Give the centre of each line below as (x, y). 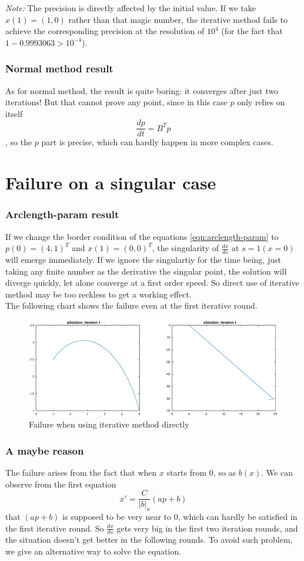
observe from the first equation (61, 484)
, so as (225, 472)
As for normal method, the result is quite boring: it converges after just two (142, 90)
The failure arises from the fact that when (81, 472)
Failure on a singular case (111, 183)
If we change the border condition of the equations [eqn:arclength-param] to (142, 236)
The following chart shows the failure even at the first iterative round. (131, 305)
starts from (187, 472)
